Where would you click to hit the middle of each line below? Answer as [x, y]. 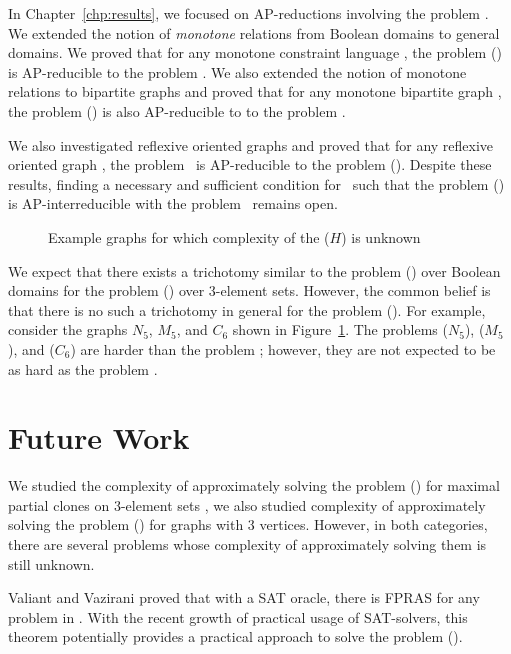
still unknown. [51, 563]
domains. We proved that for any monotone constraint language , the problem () [255, 52]
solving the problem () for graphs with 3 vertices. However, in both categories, [248, 524]
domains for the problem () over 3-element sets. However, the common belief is [249, 290]
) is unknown [381, 236]
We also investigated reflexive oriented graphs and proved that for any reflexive [251, 144]
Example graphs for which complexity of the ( [189, 236]
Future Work [99, 437]
